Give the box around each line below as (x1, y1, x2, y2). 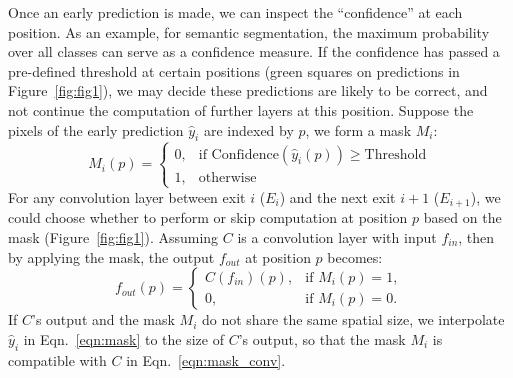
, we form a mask (305, 119, 412, 140)
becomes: (327, 246, 383, 267)
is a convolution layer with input (237, 226, 437, 247)
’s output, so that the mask (238, 328, 406, 349)
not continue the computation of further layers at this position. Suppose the (8, 99, 474, 120)
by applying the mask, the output (8, 246, 215, 267)
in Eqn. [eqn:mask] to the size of (23, 328, 224, 349)
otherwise (198, 170, 257, 185)
